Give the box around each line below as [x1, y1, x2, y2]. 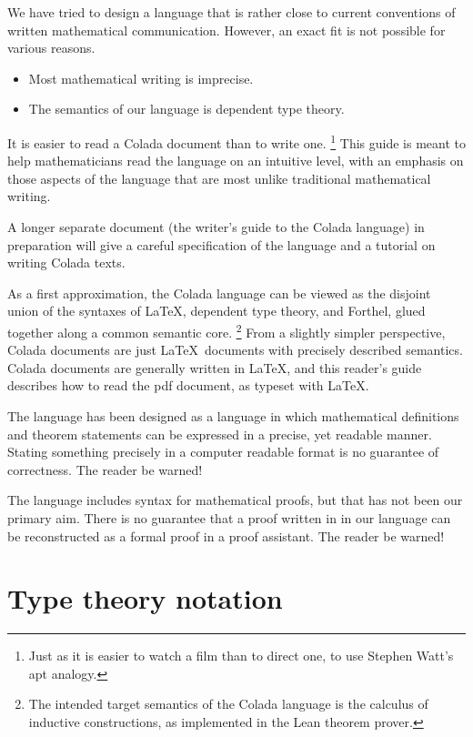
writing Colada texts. [7, 253, 126, 272]
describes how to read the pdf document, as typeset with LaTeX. [7, 376, 369, 395]
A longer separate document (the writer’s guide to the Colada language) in [7, 217, 425, 236]
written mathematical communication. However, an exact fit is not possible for [7, 20, 446, 39]
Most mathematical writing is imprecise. [28, 68, 254, 87]
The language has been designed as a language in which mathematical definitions [7, 407, 459, 425]
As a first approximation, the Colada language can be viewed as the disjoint [7, 283, 431, 302]
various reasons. [7, 38, 96, 57]
